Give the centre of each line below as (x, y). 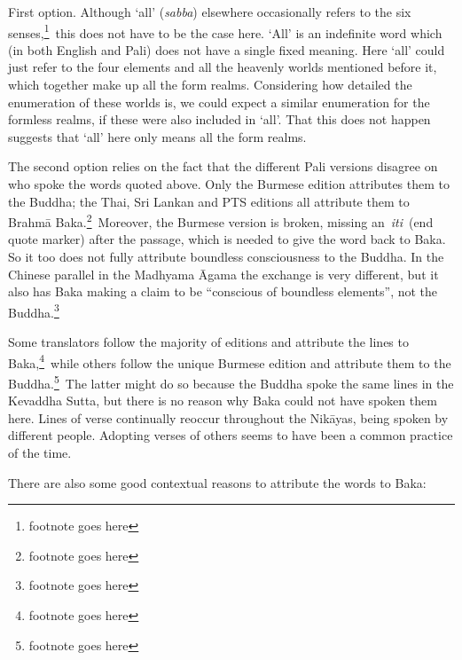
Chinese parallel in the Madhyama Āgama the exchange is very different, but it (223, 274)
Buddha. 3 (34, 310)
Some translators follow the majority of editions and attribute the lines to (208, 342)
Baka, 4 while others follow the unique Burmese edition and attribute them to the (230, 361)
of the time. (40, 452)
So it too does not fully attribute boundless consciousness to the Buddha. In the (226, 257)
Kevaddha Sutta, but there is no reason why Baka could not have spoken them (223, 401)
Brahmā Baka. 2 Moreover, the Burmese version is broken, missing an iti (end (221, 220)
